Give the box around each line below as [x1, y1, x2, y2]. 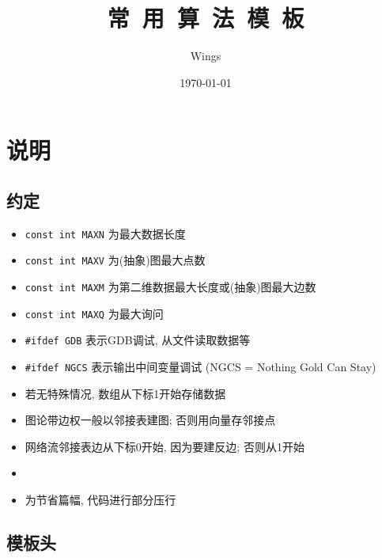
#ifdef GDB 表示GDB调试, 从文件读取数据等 [25, 332, 251, 348]
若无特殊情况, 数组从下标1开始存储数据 [25, 385, 226, 401]
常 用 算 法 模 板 [107, 2, 304, 34]
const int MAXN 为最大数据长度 [25, 225, 186, 241]
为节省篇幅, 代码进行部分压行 [25, 492, 176, 508]
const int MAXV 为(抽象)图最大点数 [25, 252, 206, 268]
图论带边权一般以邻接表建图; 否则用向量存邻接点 [25, 412, 276, 428]
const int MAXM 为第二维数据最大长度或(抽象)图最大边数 [25, 279, 316, 295]
